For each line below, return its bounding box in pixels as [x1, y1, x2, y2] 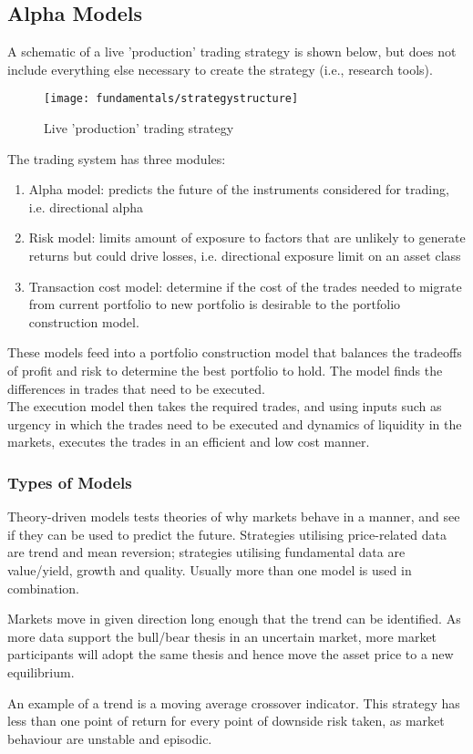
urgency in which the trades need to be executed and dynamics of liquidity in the [7, 414, 462, 433]
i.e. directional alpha [28, 197, 144, 216]
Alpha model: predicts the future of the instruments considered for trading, [28, 180, 449, 199]
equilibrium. [7, 662, 75, 681]
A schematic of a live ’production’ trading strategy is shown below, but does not [7, 42, 457, 61]
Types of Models [7, 470, 132, 493]
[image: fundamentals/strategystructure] [44, 92, 299, 106]
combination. [7, 578, 79, 597]
